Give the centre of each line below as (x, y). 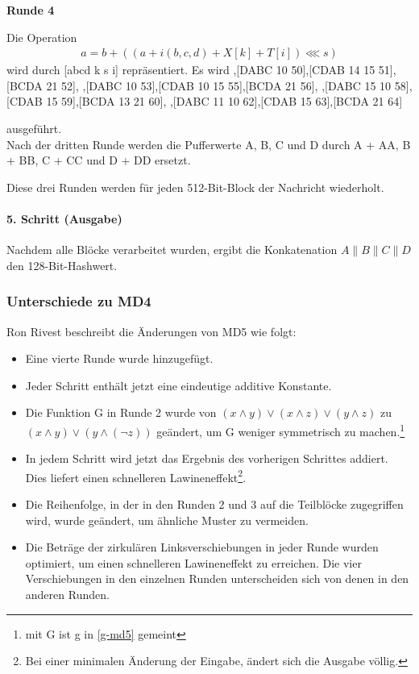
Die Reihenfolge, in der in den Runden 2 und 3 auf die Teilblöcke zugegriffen (214, 504)
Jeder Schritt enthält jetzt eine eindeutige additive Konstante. (178, 385)
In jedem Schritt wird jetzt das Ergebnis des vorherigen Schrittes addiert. (207, 458)
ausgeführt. (34, 128)
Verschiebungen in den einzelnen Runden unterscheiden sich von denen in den (217, 578)
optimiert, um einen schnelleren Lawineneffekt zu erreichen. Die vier (193, 562)
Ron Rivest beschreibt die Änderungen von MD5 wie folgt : (151, 331)
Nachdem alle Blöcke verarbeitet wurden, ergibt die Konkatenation (172, 250)
